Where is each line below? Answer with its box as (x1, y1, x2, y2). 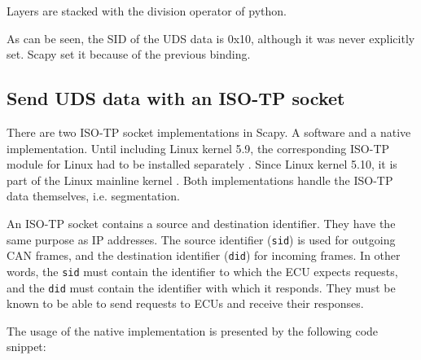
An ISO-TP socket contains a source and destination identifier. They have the (7, 214, 396, 231)
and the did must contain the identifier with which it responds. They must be (7, 279, 396, 296)
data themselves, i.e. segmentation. (7, 187, 180, 204)
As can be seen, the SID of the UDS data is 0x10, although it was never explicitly (7, 29, 415, 46)
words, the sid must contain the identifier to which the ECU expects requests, (7, 262, 398, 279)
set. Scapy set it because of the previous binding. (7, 46, 251, 63)
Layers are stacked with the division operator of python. (7, 2, 287, 19)
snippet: (7, 338, 46, 355)
